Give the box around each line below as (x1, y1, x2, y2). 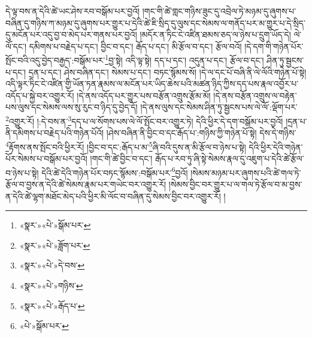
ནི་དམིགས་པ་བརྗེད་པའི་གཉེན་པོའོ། (5, 126, 104, 139)
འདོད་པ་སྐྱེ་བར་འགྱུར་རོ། (5, 89, 74, 101)
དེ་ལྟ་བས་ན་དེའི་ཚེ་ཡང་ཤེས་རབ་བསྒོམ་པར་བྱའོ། (5, 5, 140, 17)
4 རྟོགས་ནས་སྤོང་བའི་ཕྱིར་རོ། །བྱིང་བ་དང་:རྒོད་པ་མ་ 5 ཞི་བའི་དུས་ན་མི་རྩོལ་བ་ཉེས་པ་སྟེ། (5, 138, 246, 153)
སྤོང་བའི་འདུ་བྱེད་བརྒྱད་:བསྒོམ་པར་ (5, 54, 105, 67)
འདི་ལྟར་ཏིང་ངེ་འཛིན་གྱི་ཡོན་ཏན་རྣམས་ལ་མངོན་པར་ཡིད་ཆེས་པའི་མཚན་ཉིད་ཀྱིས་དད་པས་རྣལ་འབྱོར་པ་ (5, 77, 299, 90)
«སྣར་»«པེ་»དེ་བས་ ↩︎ (19, 259, 85, 271)
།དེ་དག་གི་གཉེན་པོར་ (244, 40, 304, 52)
